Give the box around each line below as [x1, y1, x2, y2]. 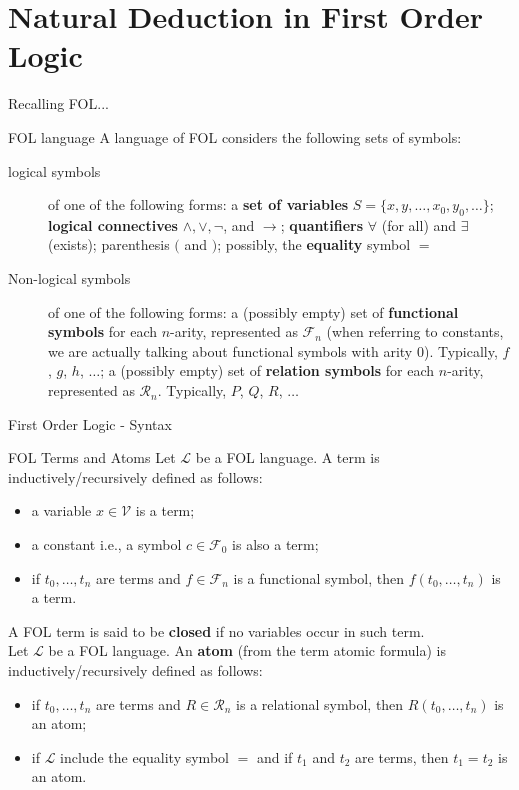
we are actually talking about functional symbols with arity [48, 340, 413, 361]
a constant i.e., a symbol [31, 534, 182, 555]
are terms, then [355, 746, 449, 767]
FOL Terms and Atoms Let [8, 447, 176, 468]
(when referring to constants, [326, 321, 504, 342]
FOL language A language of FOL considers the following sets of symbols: [8, 126, 462, 147]
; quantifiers [280, 214, 364, 235]
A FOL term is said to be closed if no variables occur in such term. [8, 620, 425, 641]
